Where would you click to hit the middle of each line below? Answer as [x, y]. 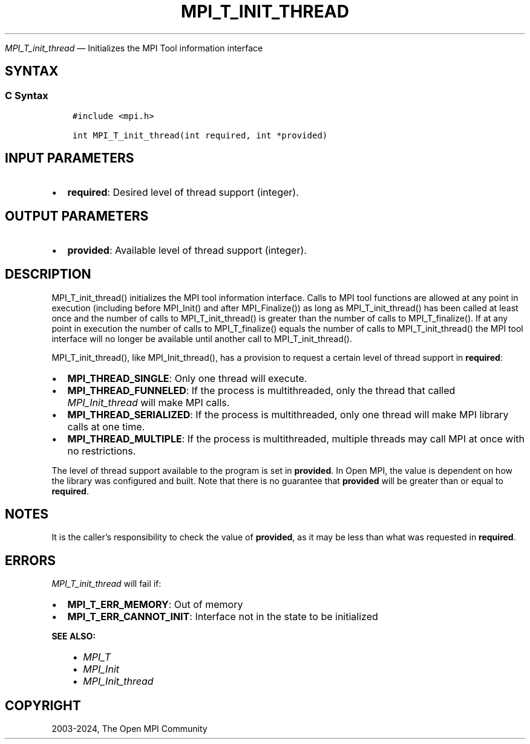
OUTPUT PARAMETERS [77, 216]
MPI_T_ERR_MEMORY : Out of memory [155, 605]
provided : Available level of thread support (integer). [187, 250]
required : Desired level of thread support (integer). [183, 192]
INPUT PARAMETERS [70, 158]
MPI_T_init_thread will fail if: [106, 584]
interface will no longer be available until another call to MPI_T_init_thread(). [202, 338]
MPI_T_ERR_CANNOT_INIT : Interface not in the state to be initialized [223, 617]
